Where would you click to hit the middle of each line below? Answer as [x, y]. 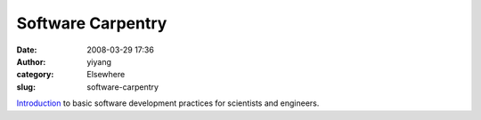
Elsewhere [106, 75]
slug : [26, 87]
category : [35, 75]
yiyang [99, 61]
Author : [31, 61]
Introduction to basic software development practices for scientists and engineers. [168, 103]
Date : [27, 50]
